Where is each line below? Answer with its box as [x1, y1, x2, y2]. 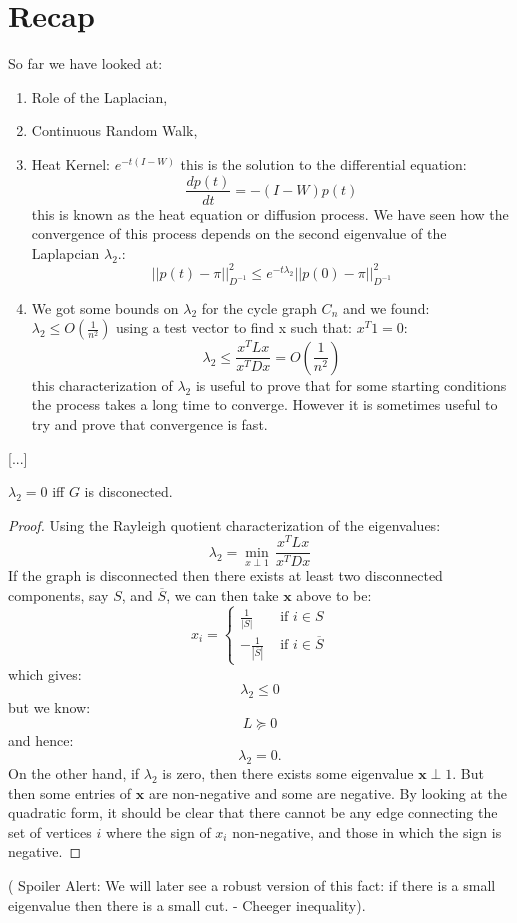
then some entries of [8, 782, 132, 803]
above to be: [296, 585, 372, 606]
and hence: [8, 729, 74, 750]
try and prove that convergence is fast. [31, 413, 268, 434]
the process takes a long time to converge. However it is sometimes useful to [31, 394, 498, 415]
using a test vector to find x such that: [116, 317, 352, 338]
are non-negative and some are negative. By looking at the [148, 782, 508, 803]
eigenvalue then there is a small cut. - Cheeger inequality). [8, 894, 366, 915]
